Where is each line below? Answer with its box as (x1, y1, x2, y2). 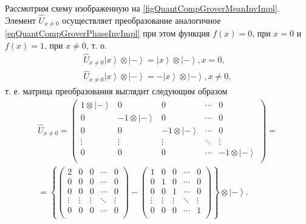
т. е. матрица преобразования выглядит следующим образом (5, 84, 228, 97)
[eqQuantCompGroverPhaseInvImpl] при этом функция (5, 27, 210, 40)
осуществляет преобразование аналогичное (62, 13, 221, 26)
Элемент (5, 13, 36, 26)
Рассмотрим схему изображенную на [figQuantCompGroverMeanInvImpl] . (5, 2, 280, 14)
